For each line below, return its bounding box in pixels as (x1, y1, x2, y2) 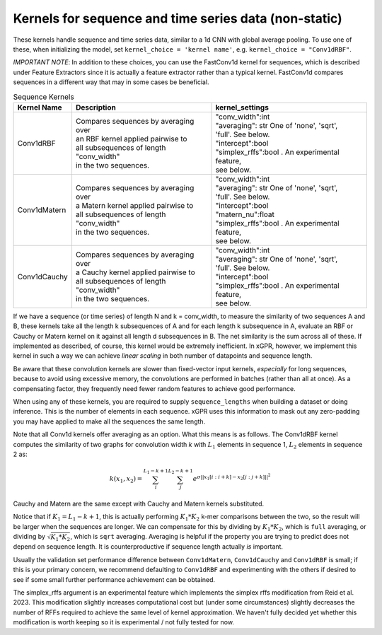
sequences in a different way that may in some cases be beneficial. (13, 78, 209, 86)
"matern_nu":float (215, 209, 275, 219)
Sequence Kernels (13, 92, 74, 102)
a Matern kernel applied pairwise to (75, 200, 194, 210)
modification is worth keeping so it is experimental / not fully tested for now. (13, 618, 235, 627)
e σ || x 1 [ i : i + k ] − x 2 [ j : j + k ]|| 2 (192, 472, 271, 483)
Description (75, 103, 116, 112)
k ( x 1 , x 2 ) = (110, 474, 143, 484)
